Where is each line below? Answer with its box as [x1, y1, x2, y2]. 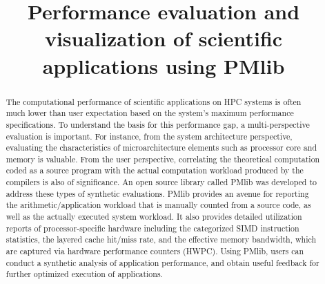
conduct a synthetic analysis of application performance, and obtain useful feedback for [6, 256, 319, 268]
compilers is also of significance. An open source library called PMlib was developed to [6, 176, 317, 188]
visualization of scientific [44, 24, 283, 53]
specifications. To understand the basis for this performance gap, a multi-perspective [6, 118, 310, 130]
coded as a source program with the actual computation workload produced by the [6, 164, 304, 176]
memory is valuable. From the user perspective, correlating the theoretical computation [6, 153, 320, 164]
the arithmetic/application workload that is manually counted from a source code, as [6, 199, 311, 211]
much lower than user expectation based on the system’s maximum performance [6, 107, 294, 119]
